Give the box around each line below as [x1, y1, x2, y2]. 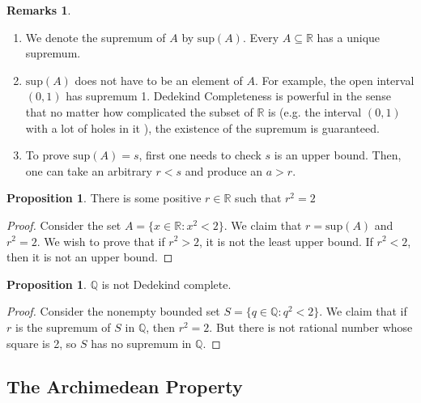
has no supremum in [91, 334, 192, 351]
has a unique [317, 28, 381, 45]
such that [235, 189, 282, 206]
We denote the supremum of [25, 28, 166, 45]
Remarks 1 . [6, 2, 71, 18]
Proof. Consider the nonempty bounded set [6, 303, 220, 320]
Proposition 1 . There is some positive [6, 189, 202, 206]
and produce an [185, 162, 263, 179]
